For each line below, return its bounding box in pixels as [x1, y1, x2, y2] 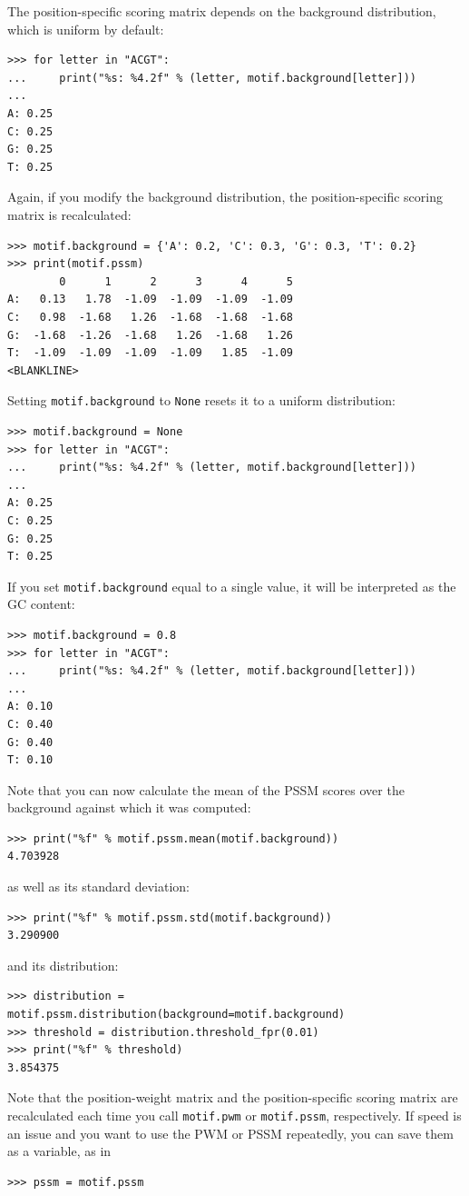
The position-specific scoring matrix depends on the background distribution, [7, 2, 436, 20]
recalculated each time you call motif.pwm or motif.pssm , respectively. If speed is [7, 1106, 462, 1124]
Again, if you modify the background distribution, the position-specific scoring [7, 187, 444, 206]
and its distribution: [7, 955, 119, 974]
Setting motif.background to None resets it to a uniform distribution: [7, 391, 396, 410]
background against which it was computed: [7, 798, 251, 817]
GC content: [7, 594, 75, 613]
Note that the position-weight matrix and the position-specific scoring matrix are [7, 1088, 458, 1107]
